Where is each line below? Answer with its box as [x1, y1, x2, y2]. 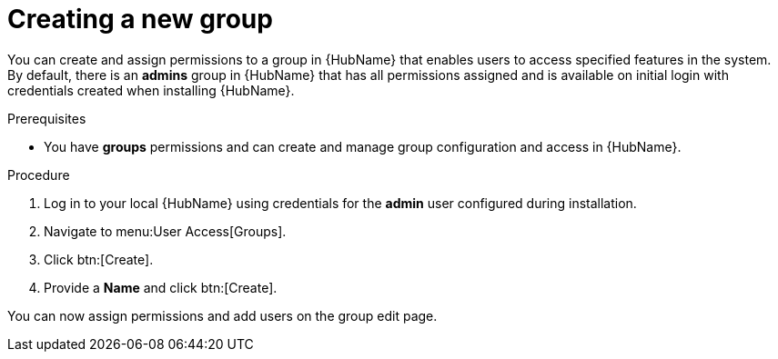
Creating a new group [7, 4, 273, 35]
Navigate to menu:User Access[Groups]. [44, 223, 287, 239]
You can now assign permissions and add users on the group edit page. [7, 307, 438, 324]
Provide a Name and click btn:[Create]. [44, 279, 278, 295]
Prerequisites [7, 110, 86, 126]
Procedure [7, 166, 70, 183]
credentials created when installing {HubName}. [7, 82, 295, 98]
